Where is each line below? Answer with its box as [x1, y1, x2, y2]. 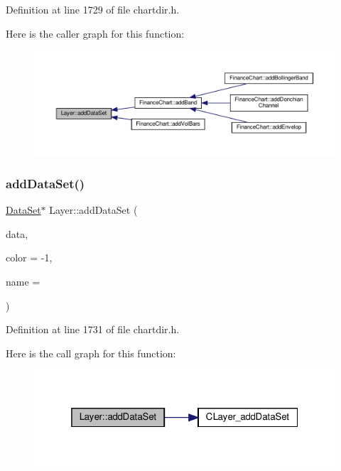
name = [6, 274, 40, 289]
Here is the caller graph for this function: [6, 26, 185, 40]
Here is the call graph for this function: [6, 345, 176, 360]
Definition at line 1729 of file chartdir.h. [6, 2, 180, 16]
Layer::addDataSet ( [49, 202, 138, 217]
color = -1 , [6, 250, 53, 265]
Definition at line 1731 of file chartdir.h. [6, 322, 180, 337]
